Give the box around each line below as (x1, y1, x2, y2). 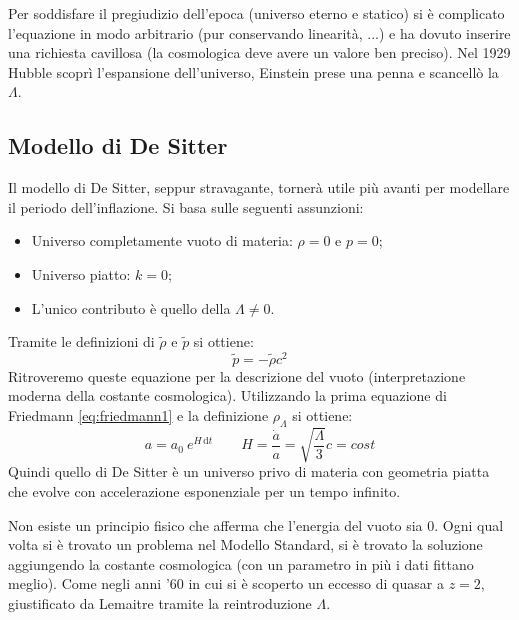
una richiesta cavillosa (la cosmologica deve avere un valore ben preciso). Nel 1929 (8, 42, 511, 63)
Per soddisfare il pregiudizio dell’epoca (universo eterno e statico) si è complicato (8, 3, 505, 23)
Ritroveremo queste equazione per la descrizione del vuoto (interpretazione (8, 365, 466, 386)
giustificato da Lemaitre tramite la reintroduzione (8, 592, 312, 613)
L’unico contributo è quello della (31, 297, 231, 318)
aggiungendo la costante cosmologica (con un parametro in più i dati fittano (8, 553, 474, 574)
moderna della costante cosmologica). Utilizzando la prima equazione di (8, 385, 447, 406)
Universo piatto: (31, 263, 131, 284)
